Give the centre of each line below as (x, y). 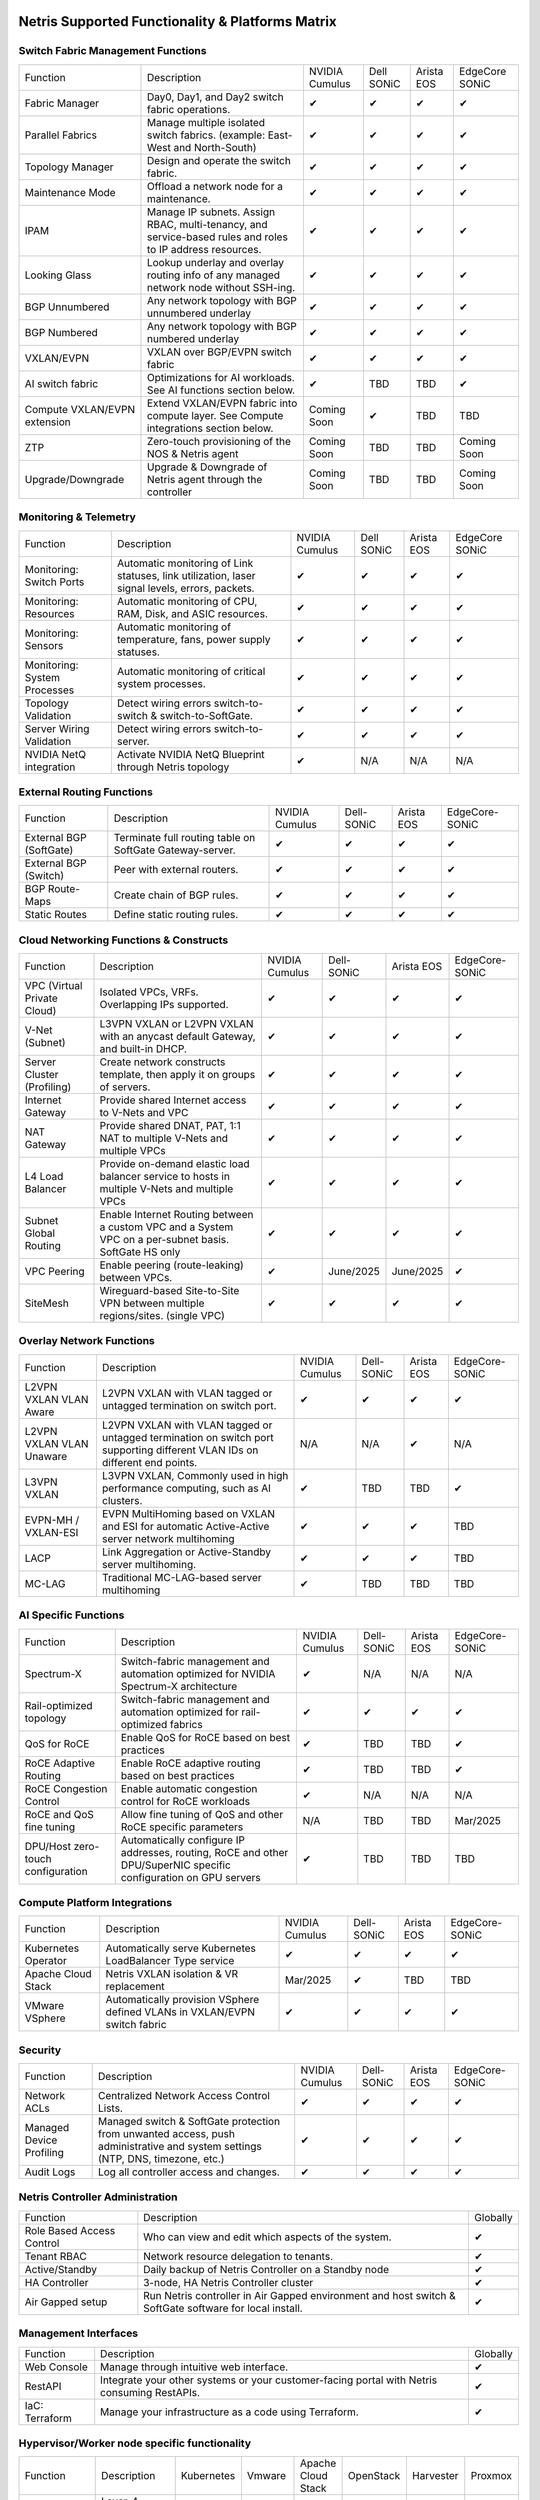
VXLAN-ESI (51, 1532)
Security (40, 2050)
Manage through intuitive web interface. (194, 2367)
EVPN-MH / (52, 1520)
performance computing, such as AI (186, 1488)
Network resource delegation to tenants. (238, 2256)
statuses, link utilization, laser (186, 575)
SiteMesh (46, 1303)
